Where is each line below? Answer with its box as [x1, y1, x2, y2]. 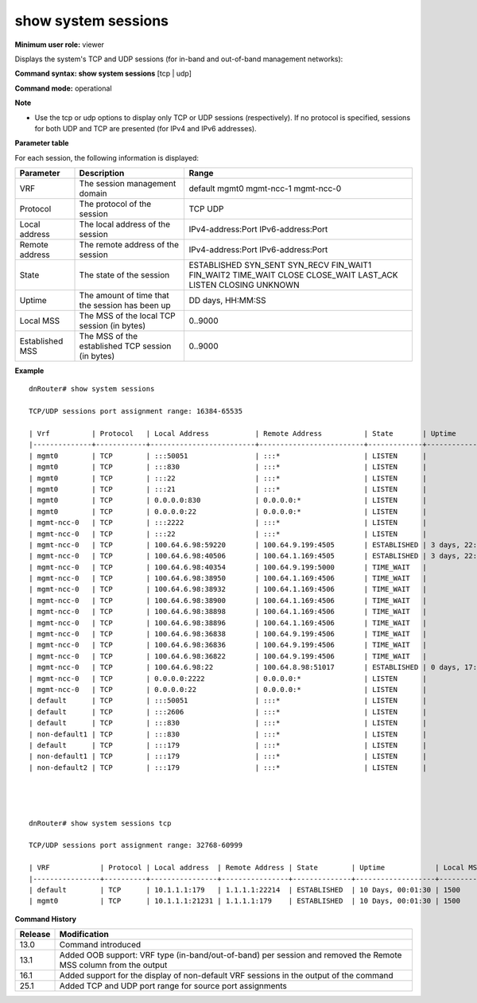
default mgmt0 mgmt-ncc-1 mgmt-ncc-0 [188, 183, 342, 194]
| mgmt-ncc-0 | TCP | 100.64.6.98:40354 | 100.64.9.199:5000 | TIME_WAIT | [29, 562, 427, 572]
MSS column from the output [59, 959, 168, 970]
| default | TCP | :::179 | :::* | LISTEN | [29, 741, 427, 749]
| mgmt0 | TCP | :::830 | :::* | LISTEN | [29, 462, 427, 472]
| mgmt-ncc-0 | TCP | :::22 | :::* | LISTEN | [29, 529, 427, 538]
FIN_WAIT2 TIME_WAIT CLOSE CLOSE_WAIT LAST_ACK [188, 270, 398, 281]
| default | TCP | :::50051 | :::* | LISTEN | [29, 696, 427, 706]
